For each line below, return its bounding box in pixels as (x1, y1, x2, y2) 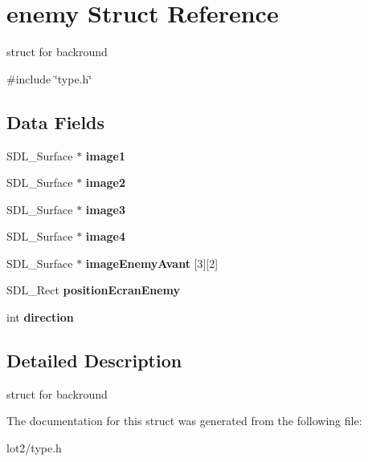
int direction (6, 309, 74, 326)
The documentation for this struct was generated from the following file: (6, 412, 362, 429)
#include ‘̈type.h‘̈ (6, 70, 92, 87)
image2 (85, 174, 126, 191)
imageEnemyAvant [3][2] (85, 254, 219, 271)
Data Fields (6, 109, 105, 134)
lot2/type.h (6, 440, 62, 456)
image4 (85, 228, 126, 245)
